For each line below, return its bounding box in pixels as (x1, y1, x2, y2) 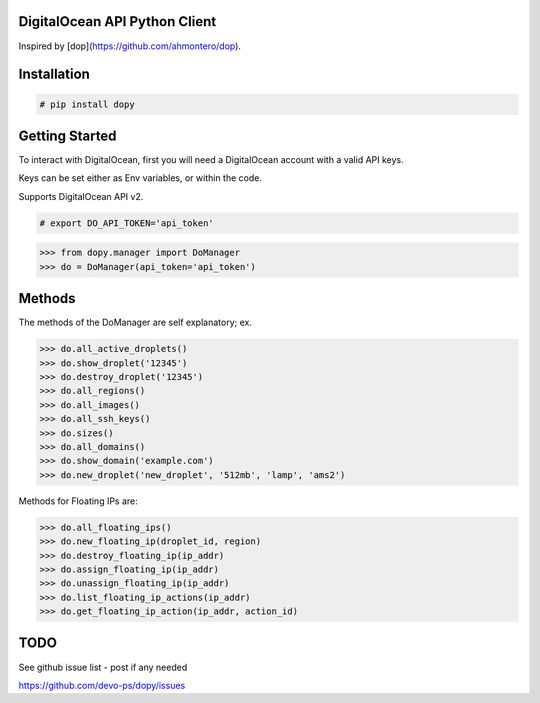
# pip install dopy (39, 98, 135, 110)
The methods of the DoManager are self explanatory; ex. (18, 316, 252, 329)
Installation (18, 66, 90, 83)
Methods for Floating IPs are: (18, 495, 139, 507)
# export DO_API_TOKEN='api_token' (39, 217, 214, 229)
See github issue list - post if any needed (18, 661, 188, 673)
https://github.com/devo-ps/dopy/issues (18, 679, 186, 691)
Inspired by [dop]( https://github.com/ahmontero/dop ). (18, 40, 242, 52)
